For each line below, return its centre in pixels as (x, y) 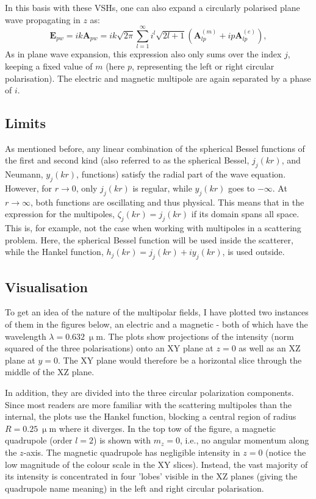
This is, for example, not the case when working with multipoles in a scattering (153, 228)
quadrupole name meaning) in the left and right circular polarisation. (135, 488)
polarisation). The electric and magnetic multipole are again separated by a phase (158, 78)
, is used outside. (253, 252)
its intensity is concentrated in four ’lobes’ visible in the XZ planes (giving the (151, 476)
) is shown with (122, 440)
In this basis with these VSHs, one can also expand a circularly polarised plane (153, 7)
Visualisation (46, 286)
